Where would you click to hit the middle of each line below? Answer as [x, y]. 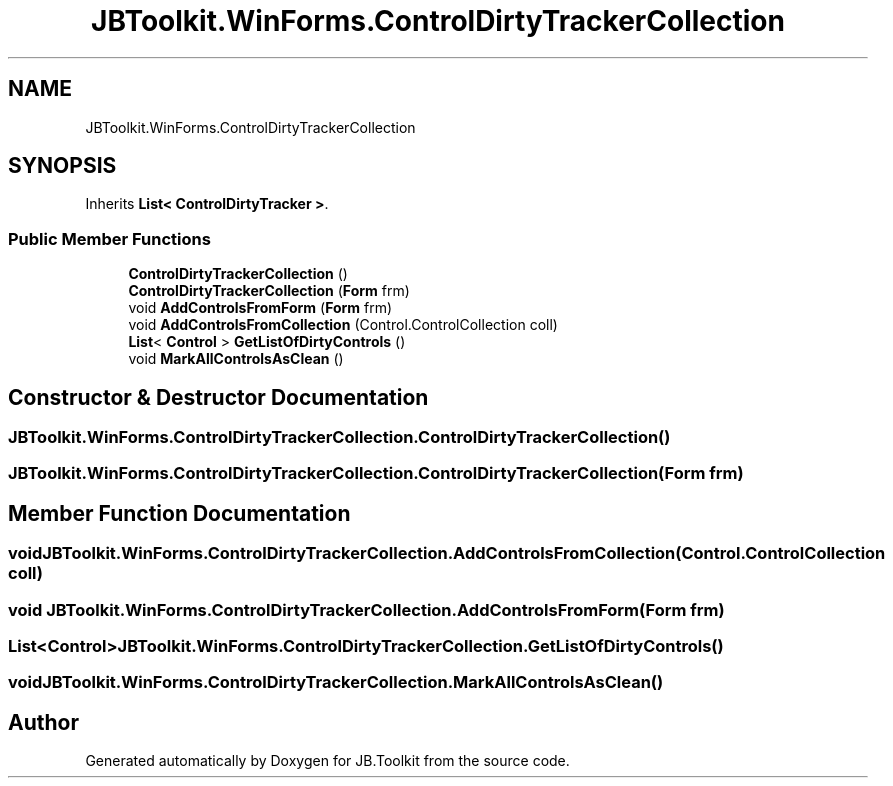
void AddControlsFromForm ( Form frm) [260, 308]
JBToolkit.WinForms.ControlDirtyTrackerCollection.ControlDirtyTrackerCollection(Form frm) [376, 473]
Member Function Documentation [179, 513]
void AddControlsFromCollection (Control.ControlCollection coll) [343, 325]
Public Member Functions [109, 238]
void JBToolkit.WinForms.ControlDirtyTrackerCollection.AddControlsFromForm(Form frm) [366, 609]
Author [43, 722]
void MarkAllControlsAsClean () [236, 359]
